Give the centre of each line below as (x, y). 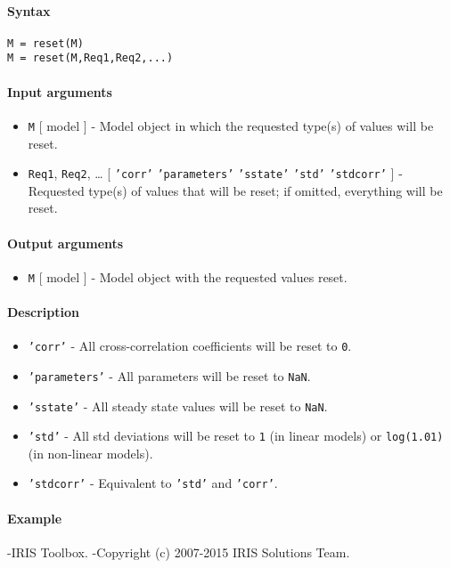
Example (35, 518)
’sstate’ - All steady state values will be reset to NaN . (178, 406)
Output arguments (65, 243)
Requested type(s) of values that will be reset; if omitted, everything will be (235, 190)
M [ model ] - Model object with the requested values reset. (188, 276)
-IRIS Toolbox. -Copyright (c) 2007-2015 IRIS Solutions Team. (179, 552)
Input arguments (60, 91)
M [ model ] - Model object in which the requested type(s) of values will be (231, 125)
